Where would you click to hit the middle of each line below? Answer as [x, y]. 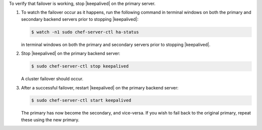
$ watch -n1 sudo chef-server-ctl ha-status [85, 32]
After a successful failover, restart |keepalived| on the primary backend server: [100, 87]
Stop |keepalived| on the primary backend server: [71, 54]
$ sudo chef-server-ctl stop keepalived [80, 66]
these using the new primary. [50, 120]
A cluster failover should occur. [52, 79]
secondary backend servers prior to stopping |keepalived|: [80, 19]
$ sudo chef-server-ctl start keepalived [81, 101]
